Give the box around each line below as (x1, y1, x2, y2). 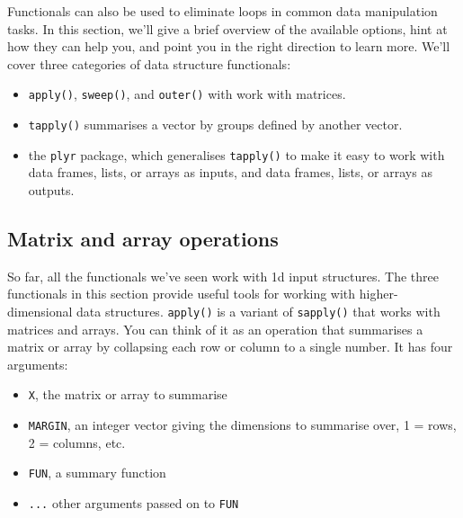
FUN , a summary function (28, 463, 166, 482)
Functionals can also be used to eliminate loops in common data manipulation (7, 2, 438, 20)
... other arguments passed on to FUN (28, 493, 239, 512)
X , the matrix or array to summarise (28, 385, 227, 404)
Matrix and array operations (7, 224, 279, 252)
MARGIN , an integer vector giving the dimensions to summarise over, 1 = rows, (28, 415, 457, 434)
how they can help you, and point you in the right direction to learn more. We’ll (7, 37, 450, 56)
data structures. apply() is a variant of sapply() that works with (76, 301, 441, 320)
